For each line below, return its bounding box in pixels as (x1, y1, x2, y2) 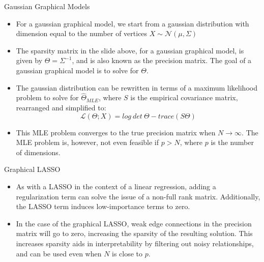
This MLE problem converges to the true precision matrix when (16, 127, 216, 137)
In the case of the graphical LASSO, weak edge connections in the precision (16, 218, 252, 228)
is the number (211, 137, 254, 148)
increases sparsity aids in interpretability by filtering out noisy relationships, (16, 238, 254, 248)
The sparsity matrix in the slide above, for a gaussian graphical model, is (16, 45, 244, 55)
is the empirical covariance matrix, (130, 92, 238, 103)
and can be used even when (16, 248, 102, 258)
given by (16, 55, 43, 66)
